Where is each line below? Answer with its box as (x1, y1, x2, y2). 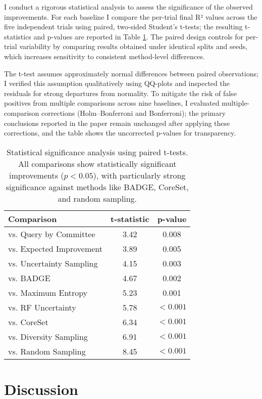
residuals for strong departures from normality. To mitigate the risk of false (4, 87, 237, 98)
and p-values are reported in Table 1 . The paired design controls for (33, 31, 243, 41)
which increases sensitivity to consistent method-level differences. (4, 51, 205, 61)
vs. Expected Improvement (8, 242, 103, 254)
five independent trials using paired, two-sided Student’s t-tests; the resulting (4, 21, 243, 32)
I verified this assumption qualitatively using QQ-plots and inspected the (4, 78, 230, 88)
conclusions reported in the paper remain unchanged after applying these (4, 117, 230, 128)
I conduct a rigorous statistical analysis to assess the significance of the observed (4, 2, 253, 12)
